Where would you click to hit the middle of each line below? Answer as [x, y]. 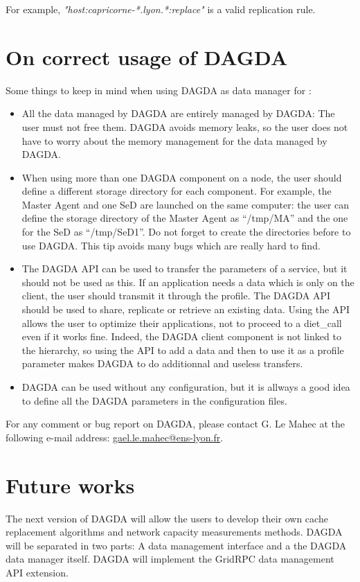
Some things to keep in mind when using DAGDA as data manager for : [159, 90]
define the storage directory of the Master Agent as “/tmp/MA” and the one [185, 218]
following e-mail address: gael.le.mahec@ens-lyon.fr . [115, 437]
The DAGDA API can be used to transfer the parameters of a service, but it [184, 268]
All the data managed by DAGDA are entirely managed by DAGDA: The [178, 113]
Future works [70, 485]
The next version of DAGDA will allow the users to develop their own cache [167, 518]
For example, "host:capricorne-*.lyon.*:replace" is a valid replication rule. [161, 9]
